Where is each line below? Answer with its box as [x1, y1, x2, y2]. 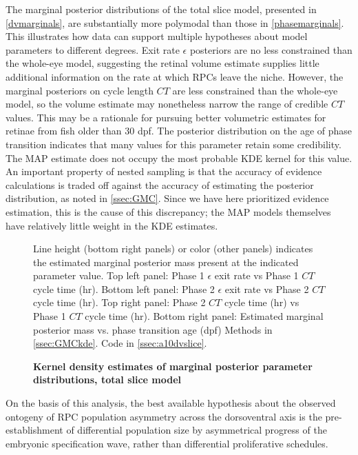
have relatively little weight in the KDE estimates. [6, 218, 218, 232]
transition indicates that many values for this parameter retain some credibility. [6, 136, 341, 151]
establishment [6, 423, 63, 437]
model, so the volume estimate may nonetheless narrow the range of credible [6, 97, 328, 111]
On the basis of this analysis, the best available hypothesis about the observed [6, 396, 336, 410]
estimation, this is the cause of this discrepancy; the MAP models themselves [6, 204, 331, 219]
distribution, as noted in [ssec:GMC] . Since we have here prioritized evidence [6, 191, 329, 205]
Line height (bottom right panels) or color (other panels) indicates [33, 241, 313, 256]
